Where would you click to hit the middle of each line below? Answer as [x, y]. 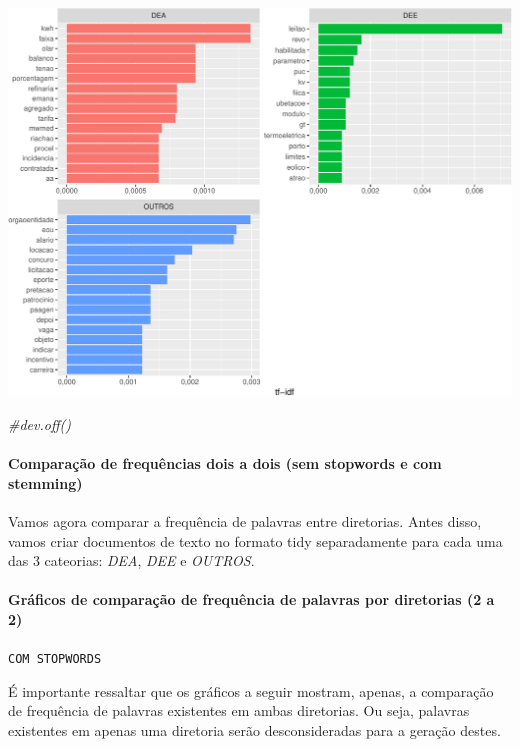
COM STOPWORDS [55, 659]
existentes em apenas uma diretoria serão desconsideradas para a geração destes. [254, 729]
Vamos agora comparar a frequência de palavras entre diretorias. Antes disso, [245, 520]
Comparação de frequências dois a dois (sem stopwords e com [225, 463]
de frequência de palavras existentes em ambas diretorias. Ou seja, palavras [239, 710]
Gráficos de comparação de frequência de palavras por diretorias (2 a [251, 599]
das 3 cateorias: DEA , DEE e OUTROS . [131, 560]
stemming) [45, 482]
